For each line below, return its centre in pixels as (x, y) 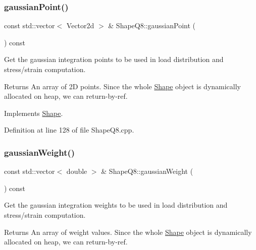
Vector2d (80, 25)
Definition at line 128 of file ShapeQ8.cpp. (69, 130)
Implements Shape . (34, 113)
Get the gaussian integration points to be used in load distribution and (114, 59)
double (77, 171)
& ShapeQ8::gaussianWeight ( (147, 171)
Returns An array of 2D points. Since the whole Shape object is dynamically (123, 86)
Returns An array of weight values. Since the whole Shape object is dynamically (128, 232)
